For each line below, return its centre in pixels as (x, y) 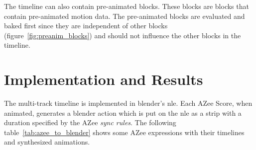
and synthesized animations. (47, 142)
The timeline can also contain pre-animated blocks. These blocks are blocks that (127, 6)
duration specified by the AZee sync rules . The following (90, 122)
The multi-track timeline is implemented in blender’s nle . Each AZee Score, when (128, 103)
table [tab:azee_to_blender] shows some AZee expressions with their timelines (124, 132)
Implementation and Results (104, 79)
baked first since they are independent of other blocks (86, 26)
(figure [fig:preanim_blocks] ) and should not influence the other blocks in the (123, 35)
